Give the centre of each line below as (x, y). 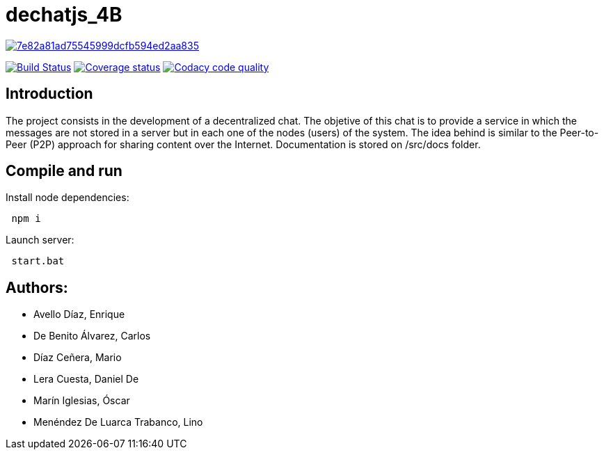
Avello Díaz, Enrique (79, 314)
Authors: (37, 287)
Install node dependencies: (67, 198)
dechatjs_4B (64, 15)
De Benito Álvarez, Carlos (92, 336)
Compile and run (64, 171)
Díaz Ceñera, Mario (78, 358)
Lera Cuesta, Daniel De (86, 379)
